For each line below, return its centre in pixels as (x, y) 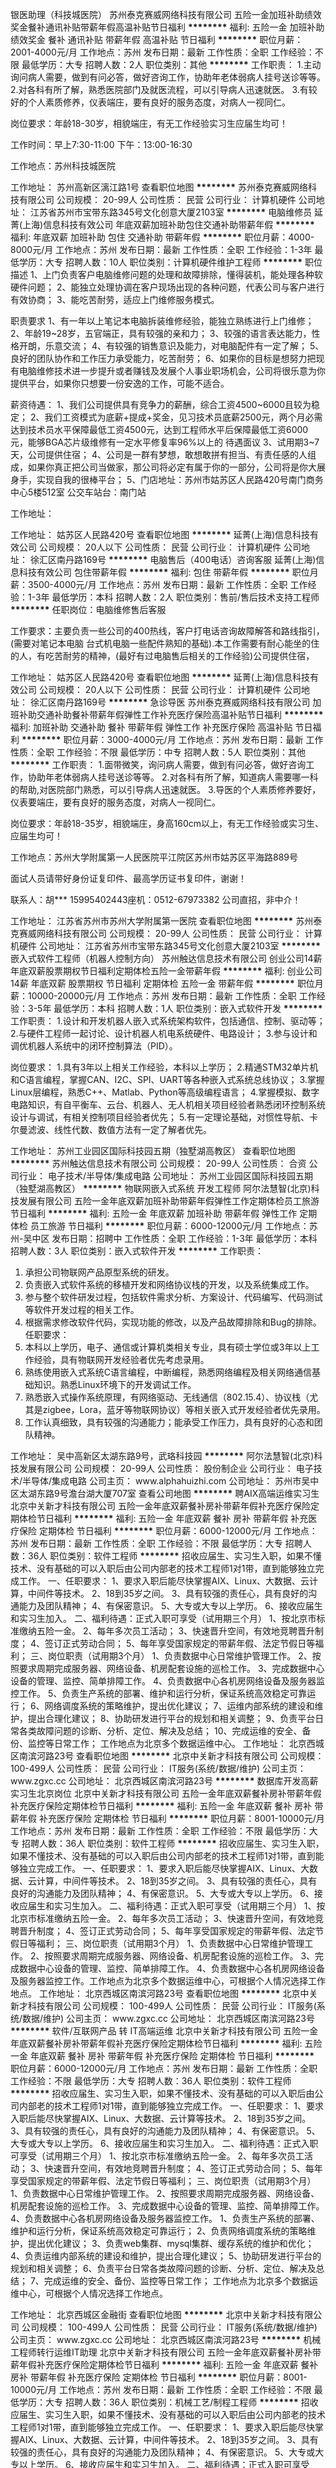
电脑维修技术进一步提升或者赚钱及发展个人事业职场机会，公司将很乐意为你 (172, 371)
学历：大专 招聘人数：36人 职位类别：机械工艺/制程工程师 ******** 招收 (168, 2402)
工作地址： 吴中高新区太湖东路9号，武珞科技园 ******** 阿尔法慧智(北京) (162, 1456)
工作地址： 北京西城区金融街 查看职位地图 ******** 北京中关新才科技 (153, 2314)
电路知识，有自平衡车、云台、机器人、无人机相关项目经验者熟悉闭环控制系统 (168, 1104)
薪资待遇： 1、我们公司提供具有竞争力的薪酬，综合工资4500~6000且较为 (161, 404)
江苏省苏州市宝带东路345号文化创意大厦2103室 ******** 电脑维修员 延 (176, 212)
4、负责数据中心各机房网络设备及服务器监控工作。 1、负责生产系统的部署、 (165, 2218)
